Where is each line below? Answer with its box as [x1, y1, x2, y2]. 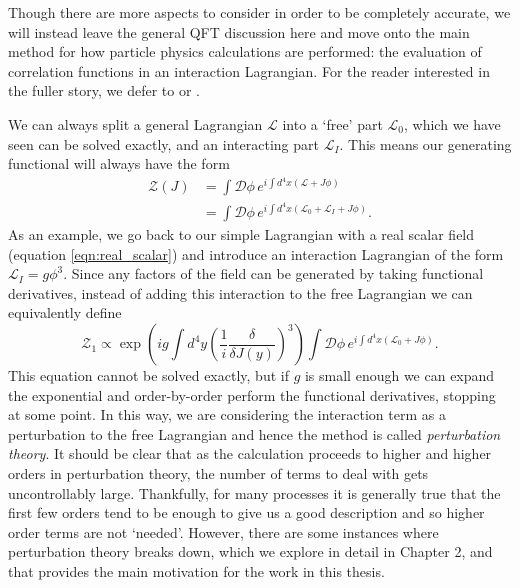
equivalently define [8, 302, 122, 323]
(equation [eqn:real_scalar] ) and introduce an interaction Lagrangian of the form [8, 243, 504, 264]
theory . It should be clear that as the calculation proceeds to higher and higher [8, 443, 492, 464]
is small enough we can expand [304, 365, 495, 386]
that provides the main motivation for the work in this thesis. [8, 561, 385, 581]
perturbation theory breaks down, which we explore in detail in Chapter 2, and [8, 541, 493, 562]
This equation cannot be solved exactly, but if [8, 365, 289, 386]
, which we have [404, 113, 501, 134]
